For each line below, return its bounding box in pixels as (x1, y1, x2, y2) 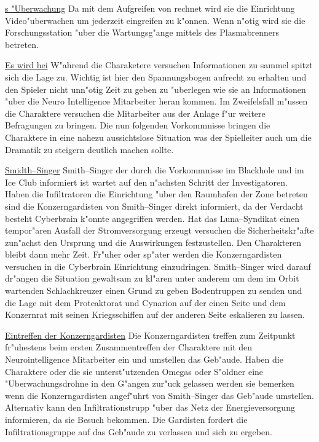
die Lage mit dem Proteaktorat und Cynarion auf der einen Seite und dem (5, 296, 286, 309)
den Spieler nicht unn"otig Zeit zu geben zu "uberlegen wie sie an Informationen (5, 82, 306, 95)
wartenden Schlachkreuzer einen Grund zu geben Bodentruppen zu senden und (5, 284, 302, 297)
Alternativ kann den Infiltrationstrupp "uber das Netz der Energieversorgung (5, 401, 295, 414)
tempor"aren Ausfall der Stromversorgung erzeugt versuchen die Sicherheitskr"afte (5, 224, 314, 237)
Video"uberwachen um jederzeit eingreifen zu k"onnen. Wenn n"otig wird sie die (5, 14, 305, 26)
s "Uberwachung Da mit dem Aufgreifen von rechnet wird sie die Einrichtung (5, 2, 295, 14)
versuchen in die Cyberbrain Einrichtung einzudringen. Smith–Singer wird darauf (5, 259, 311, 272)
